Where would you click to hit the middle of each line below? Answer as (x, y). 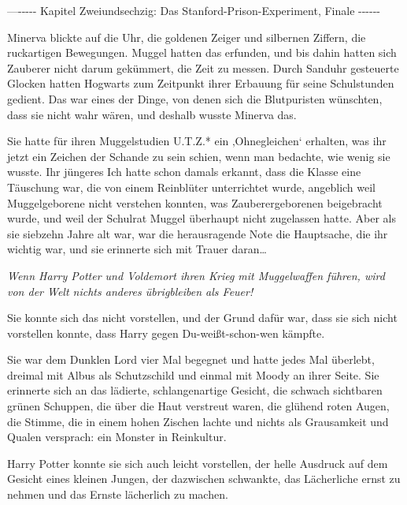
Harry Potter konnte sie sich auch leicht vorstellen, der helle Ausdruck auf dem (198, 463)
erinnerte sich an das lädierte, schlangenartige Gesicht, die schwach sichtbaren (195, 390)
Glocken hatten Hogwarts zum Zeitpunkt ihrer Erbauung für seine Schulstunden (201, 83)
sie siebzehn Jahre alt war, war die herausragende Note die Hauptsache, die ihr (198, 233)
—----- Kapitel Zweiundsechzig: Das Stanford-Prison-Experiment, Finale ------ (194, 10)
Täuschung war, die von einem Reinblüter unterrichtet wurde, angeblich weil (192, 187)
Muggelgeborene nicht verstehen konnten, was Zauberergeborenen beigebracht (195, 202)
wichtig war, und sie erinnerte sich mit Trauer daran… (137, 249)
